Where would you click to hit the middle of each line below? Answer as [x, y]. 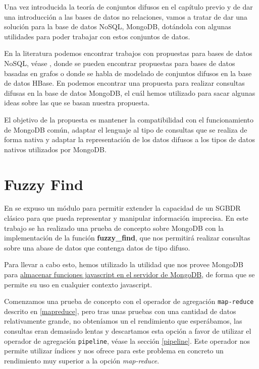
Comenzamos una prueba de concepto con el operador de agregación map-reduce [129, 301]
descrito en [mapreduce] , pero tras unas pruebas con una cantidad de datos [120, 311]
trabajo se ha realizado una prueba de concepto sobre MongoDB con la [114, 228]
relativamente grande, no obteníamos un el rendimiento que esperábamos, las [123, 321]
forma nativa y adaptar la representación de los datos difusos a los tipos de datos [129, 139]
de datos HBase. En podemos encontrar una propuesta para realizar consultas [124, 83]
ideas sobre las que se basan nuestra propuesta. [77, 103]
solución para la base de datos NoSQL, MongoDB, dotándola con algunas [118, 26]
